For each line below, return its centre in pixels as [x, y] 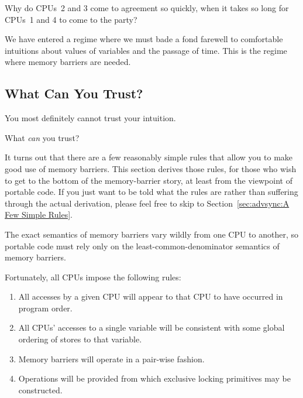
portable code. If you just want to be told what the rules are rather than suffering [151, 192]
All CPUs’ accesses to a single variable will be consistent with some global [151, 327]
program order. [45, 308]
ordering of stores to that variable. [80, 339]
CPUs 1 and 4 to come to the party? [71, 19]
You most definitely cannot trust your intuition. [90, 118]
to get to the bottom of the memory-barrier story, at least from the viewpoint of [149, 180]
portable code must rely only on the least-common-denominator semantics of [142, 246]
